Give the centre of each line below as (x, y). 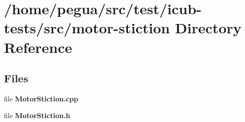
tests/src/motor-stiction (87, 28)
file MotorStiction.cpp (41, 98)
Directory (208, 28)
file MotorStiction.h (37, 115)
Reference (38, 47)
